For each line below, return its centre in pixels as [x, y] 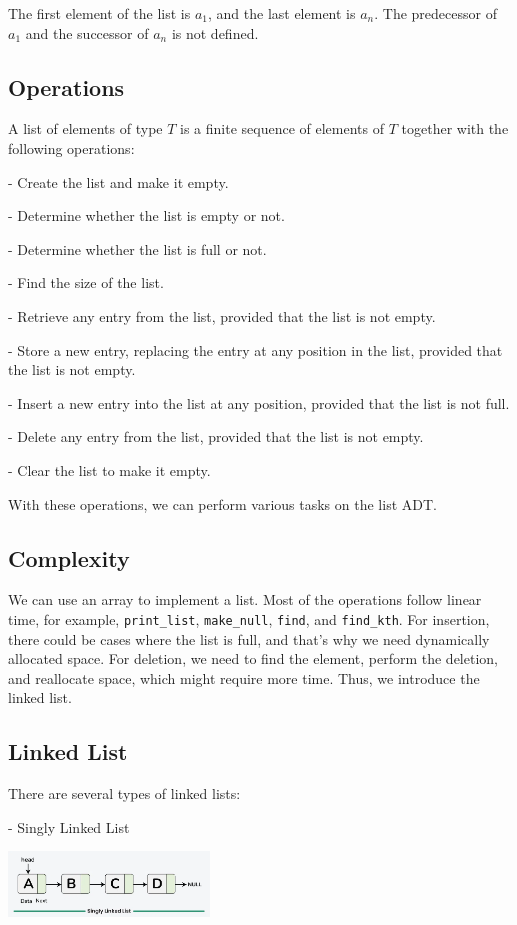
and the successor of [87, 32]
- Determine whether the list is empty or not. [146, 215]
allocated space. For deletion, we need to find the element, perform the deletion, [253, 658]
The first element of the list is [99, 13]
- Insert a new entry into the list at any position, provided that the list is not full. [259, 402]
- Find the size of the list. [86, 282]
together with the [455, 128]
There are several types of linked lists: [124, 793]
